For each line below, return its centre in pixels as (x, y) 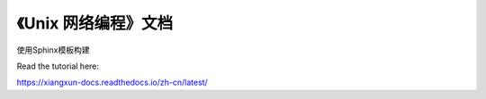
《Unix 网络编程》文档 (95, 23)
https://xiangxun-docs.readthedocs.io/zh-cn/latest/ (112, 82)
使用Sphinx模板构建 (53, 50)
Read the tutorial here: (58, 66)
